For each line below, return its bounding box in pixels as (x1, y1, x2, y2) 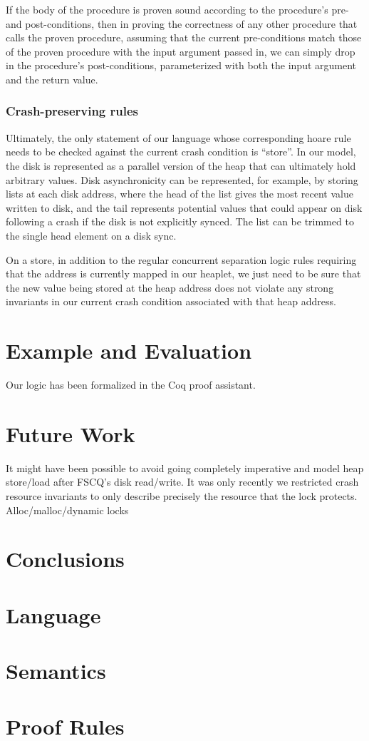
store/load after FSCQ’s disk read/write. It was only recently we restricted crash (6, 474, 359, 489)
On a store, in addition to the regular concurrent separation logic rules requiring (6, 252, 357, 267)
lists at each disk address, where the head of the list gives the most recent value (6, 186, 353, 201)
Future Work (6, 419, 135, 448)
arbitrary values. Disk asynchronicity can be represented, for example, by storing (6, 172, 358, 187)
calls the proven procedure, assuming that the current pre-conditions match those (6, 30, 362, 45)
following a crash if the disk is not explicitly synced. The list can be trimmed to (6, 214, 354, 229)
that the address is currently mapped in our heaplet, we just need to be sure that (6, 266, 361, 281)
